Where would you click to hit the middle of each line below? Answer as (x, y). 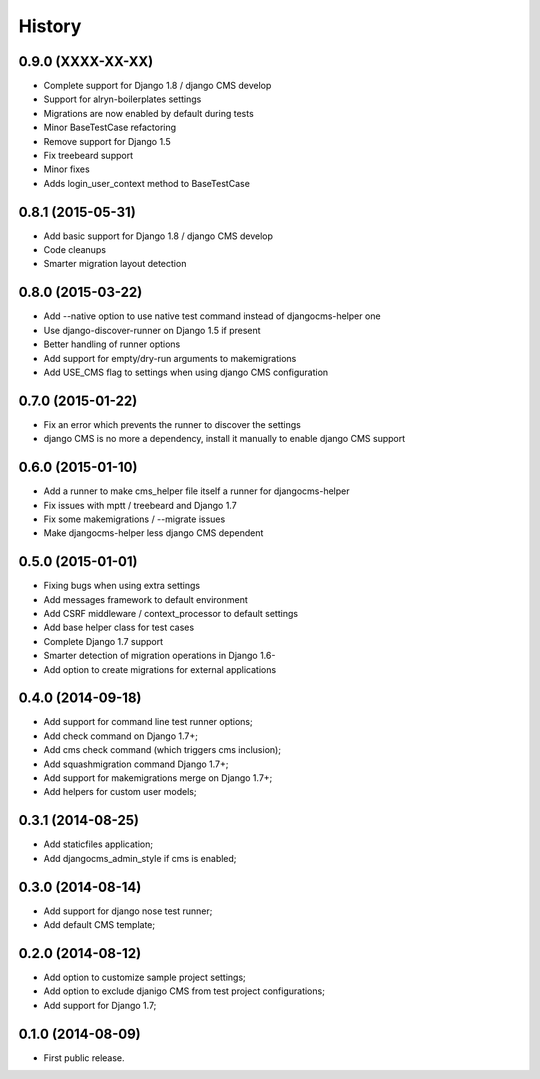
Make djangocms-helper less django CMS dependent (153, 533)
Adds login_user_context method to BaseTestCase (146, 183)
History (50, 26)
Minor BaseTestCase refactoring (110, 127)
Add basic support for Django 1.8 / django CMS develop (158, 236)
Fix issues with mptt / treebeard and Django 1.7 (140, 505)
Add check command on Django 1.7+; (121, 736)
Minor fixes (66, 169)
